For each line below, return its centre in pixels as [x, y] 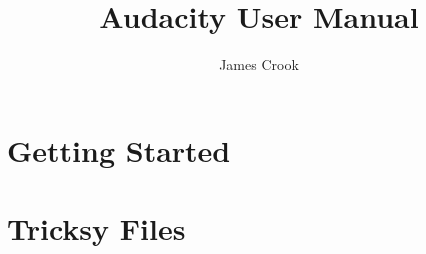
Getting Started [119, 149]
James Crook [259, 64]
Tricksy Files [96, 228]
